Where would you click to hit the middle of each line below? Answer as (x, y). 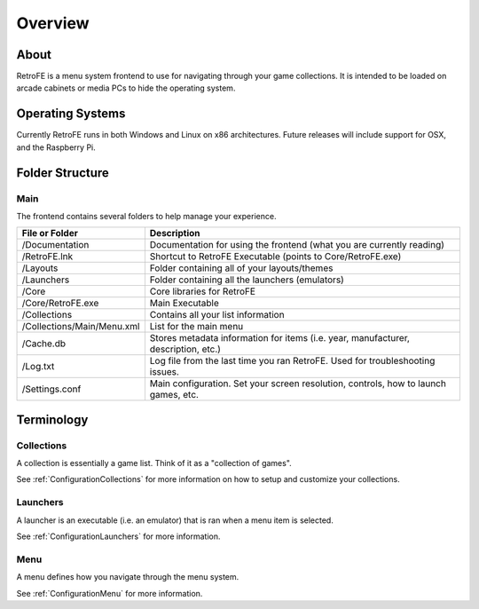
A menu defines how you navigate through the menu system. (128, 577)
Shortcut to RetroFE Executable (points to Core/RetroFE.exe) (275, 257)
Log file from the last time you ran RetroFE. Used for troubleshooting (292, 361)
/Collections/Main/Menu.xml (81, 327)
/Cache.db (44, 344)
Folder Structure (63, 173)
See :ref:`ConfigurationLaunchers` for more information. (118, 536)
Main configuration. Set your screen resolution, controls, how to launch (298, 384)
